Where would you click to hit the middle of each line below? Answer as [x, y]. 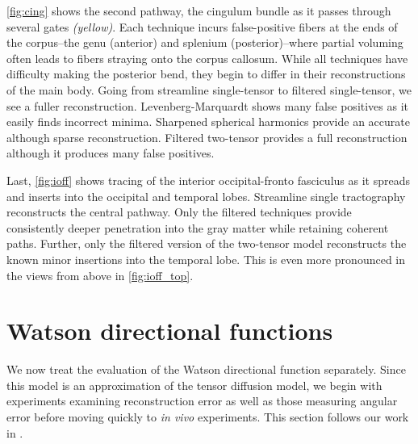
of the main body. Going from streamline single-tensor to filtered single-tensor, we [209, 89]
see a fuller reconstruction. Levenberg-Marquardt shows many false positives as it [208, 105]
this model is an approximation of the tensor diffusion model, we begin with [194, 385]
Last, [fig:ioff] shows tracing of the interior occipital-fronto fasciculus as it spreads [208, 180]
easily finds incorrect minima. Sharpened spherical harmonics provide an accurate [208, 121]
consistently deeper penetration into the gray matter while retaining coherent [198, 227]
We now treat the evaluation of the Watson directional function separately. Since [206, 369]
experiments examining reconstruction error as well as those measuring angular [202, 401]
